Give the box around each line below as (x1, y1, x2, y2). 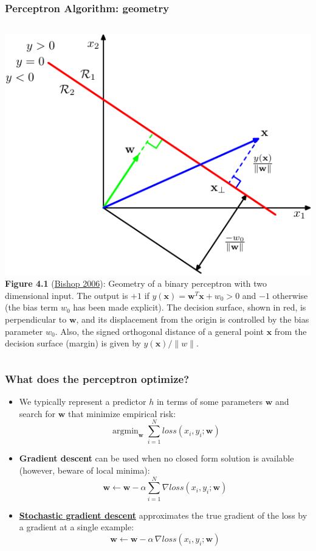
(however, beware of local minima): (19, 463, 150, 476)
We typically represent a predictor (19, 395, 146, 408)
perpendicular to (5, 313, 67, 326)
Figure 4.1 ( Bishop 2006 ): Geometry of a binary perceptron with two (5, 277, 267, 290)
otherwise (272, 289, 308, 301)
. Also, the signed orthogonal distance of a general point (55, 325, 264, 337)
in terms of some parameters (156, 395, 263, 408)
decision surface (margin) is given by (5, 337, 141, 349)
